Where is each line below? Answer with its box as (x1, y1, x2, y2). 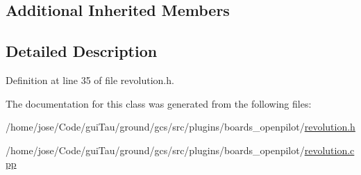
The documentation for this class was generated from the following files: (6, 96, 312, 110)
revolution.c (304, 142, 355, 157)
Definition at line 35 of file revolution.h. (6, 72, 174, 87)
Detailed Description (6, 40, 158, 62)
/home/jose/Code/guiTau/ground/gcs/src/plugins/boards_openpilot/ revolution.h (6, 119, 355, 134)
